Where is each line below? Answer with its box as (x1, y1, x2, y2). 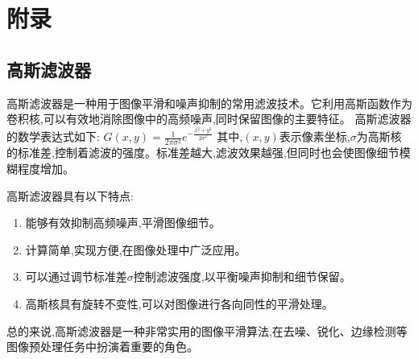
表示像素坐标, (279, 128, 350, 145)
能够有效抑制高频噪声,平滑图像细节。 (25, 214, 221, 231)
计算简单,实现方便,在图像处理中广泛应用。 (25, 241, 246, 258)
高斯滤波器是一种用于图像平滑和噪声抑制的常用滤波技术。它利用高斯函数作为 (6, 94, 412, 111)
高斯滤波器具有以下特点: (6, 187, 134, 204)
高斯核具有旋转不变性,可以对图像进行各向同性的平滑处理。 (25, 295, 333, 312)
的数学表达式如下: (6, 128, 100, 145)
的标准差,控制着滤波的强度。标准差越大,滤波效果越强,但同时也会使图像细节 (6, 144, 399, 161)
